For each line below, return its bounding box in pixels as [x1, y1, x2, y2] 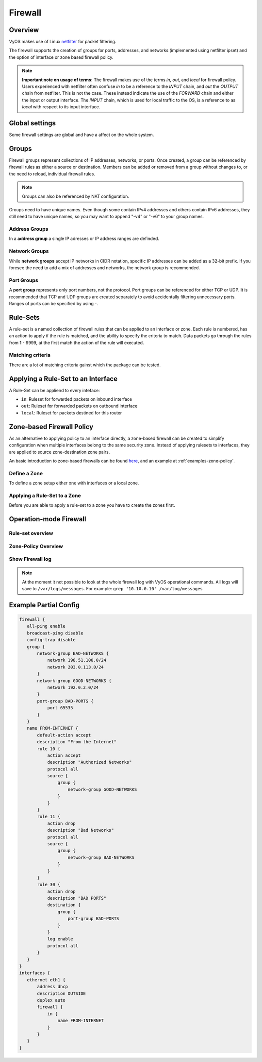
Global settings [9, 119, 56, 127]
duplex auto [37, 997, 65, 1003]
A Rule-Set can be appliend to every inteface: [9, 387, 100, 393]
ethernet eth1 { [27, 977, 65, 982]
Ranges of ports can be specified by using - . [9, 300, 98, 306]
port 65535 [47, 705, 73, 711]
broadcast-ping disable [27, 630, 83, 636]
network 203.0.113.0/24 [47, 664, 104, 670]
